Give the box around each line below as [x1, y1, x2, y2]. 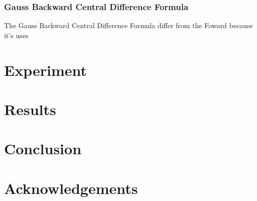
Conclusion [4, 138, 82, 159]
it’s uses [4, 30, 29, 40]
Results [4, 98, 56, 119]
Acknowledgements [4, 177, 138, 198]
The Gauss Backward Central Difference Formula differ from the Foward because [4, 20, 253, 31]
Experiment [4, 59, 87, 80]
